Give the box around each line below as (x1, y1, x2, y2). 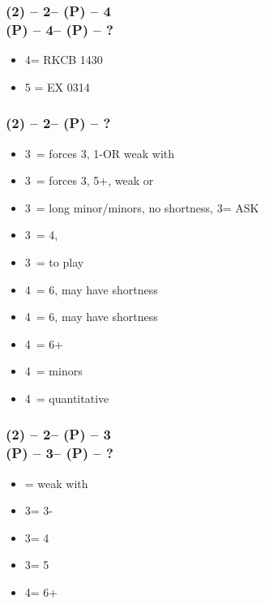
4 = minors (24, 362, 83, 379)
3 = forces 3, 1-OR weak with (24, 144, 175, 161)
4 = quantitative (24, 389, 109, 406)
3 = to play (24, 253, 84, 270)
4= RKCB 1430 (24, 51, 103, 68)
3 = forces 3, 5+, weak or (24, 172, 154, 189)
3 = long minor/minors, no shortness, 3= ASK (24, 199, 259, 216)
